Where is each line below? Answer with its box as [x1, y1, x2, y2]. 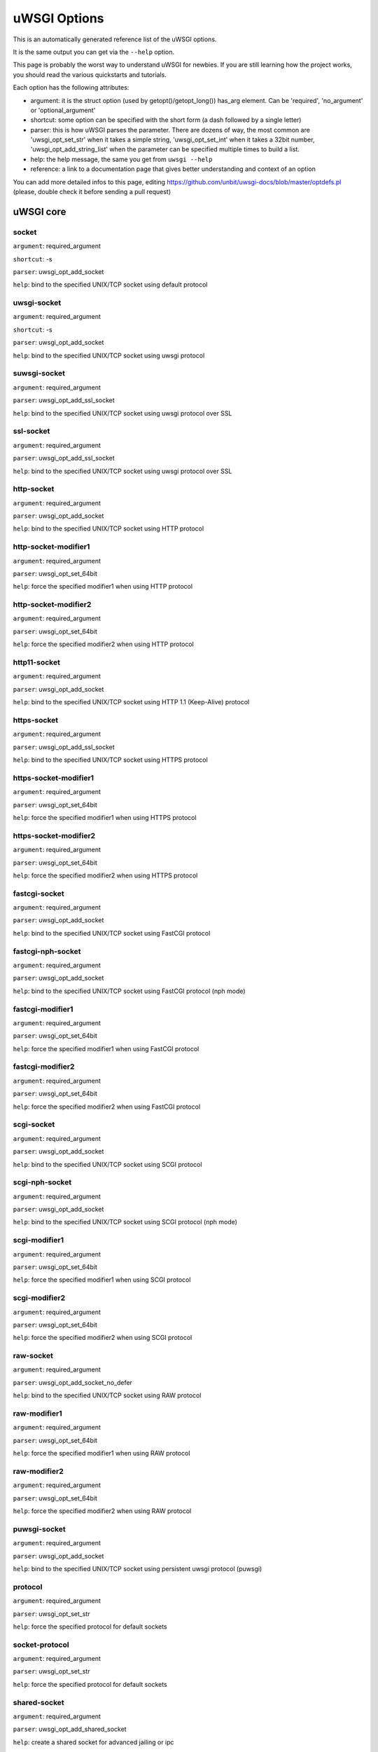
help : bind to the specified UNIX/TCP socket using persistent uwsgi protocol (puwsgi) [13, 1565, 262, 1573]
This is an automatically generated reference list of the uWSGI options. [13, 35, 217, 43]
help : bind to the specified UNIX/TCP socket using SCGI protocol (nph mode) [13, 1218, 238, 1226]
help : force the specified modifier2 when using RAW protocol [13, 1507, 192, 1515]
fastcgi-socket [13, 889, 64, 898]
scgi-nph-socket [13, 1177, 72, 1187]
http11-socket [13, 657, 61, 667]
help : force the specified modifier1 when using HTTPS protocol [13, 814, 197, 822]
